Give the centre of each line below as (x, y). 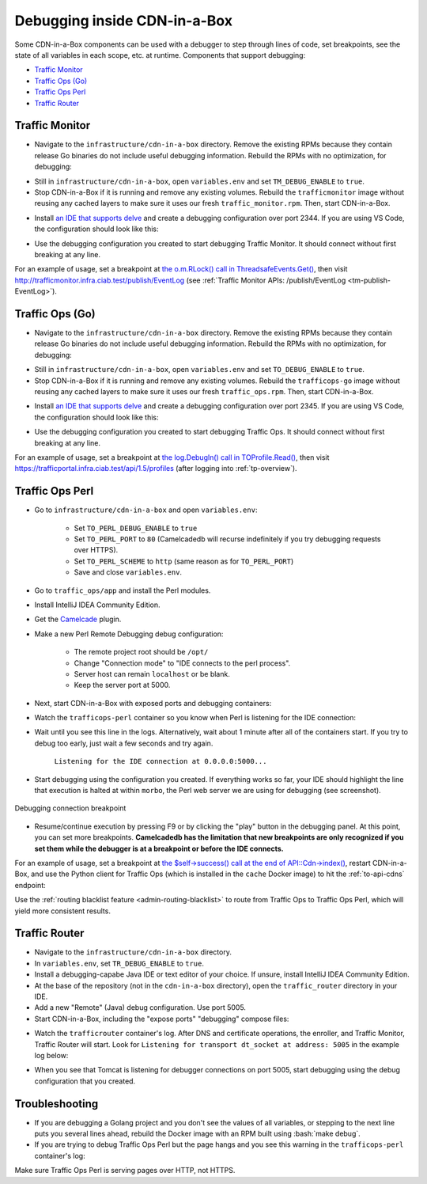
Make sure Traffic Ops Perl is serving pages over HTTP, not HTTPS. (125, 1171)
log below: (51, 1055)
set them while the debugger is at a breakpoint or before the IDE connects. (159, 848)
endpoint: (30, 885)
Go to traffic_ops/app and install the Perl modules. (123, 590)
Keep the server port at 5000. (122, 685)
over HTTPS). (96, 550)
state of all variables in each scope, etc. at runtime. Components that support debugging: (160, 55)
